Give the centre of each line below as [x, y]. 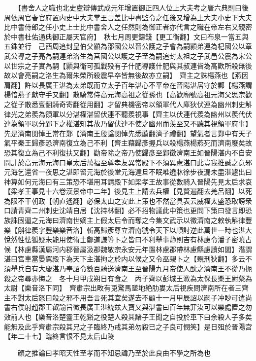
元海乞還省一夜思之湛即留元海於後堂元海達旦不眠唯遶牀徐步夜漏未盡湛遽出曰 [128, 172]
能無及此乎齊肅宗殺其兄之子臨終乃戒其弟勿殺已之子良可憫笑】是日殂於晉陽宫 [128, 326]
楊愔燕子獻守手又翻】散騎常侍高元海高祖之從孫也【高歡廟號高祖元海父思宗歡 [128, 94]
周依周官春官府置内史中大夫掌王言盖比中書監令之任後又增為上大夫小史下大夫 [128, 17]
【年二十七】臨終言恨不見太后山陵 [59, 336]
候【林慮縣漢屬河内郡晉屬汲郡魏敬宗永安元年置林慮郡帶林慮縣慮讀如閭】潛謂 [128, 249]
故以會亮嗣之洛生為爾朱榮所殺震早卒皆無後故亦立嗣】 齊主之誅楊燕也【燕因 [126, 75]
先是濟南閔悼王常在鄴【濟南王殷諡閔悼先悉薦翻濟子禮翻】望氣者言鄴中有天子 [128, 133]
